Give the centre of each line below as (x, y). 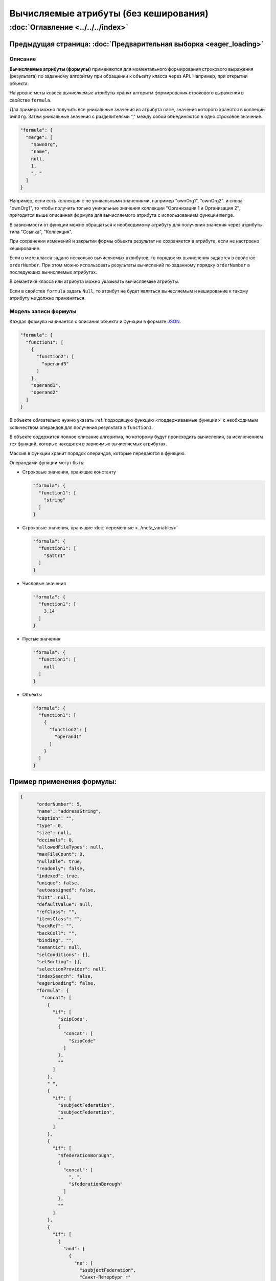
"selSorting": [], (60, 962)
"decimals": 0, (55, 840)
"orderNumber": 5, (60, 804)
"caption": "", (55, 818)
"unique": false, (58, 883)
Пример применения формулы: (63, 782)
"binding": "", (55, 941)
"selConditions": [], (63, 955)
